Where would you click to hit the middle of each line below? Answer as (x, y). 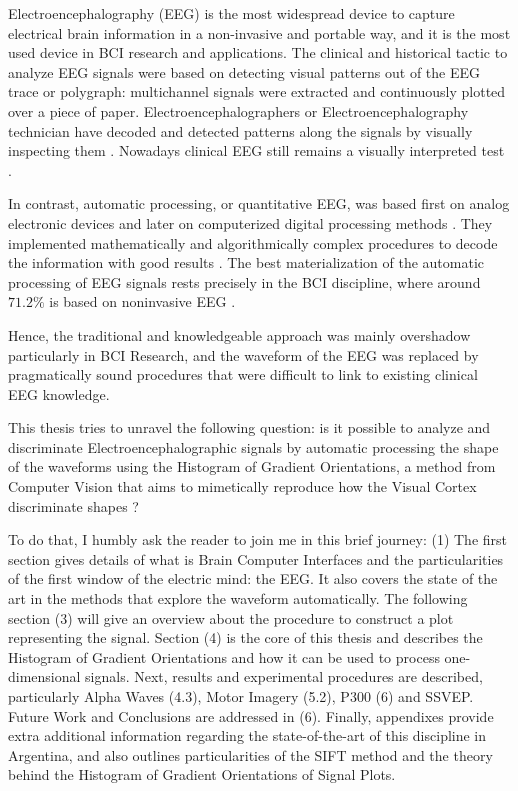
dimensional (44, 676)
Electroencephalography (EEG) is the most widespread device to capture (231, 13)
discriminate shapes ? (73, 505)
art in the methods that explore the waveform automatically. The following (238, 598)
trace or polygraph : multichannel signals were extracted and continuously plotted (257, 91)
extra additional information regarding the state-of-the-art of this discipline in (247, 735)
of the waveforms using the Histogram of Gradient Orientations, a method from (252, 466)
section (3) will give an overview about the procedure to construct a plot (231, 617)
